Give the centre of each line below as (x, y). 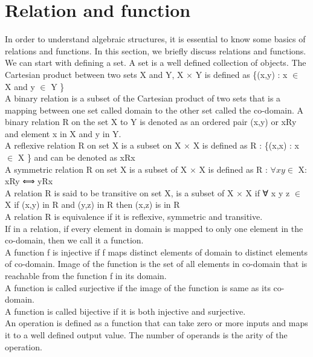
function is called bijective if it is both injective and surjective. (130, 311)
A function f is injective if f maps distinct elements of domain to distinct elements (156, 252)
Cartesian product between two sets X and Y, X (94, 74)
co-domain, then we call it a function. (74, 240)
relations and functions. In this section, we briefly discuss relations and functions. (156, 50)
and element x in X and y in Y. (63, 133)
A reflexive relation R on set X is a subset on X (93, 145)
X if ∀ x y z (268, 192)
